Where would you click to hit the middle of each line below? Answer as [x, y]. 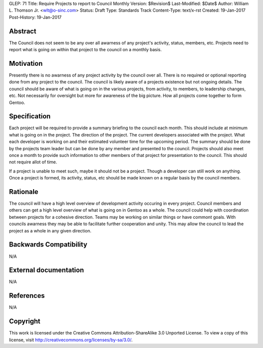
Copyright [25, 321]
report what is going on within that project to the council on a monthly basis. [85, 50]
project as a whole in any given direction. [50, 231]
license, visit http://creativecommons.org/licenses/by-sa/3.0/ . [71, 340]
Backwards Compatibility [48, 244]
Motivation [26, 63]
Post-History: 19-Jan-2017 [35, 17]
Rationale [24, 192]
